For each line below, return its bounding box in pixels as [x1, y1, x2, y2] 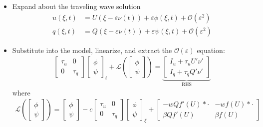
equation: [197, 44, 225, 55]
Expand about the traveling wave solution [12, 1, 141, 11]
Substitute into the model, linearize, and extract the [12, 44, 172, 55]
